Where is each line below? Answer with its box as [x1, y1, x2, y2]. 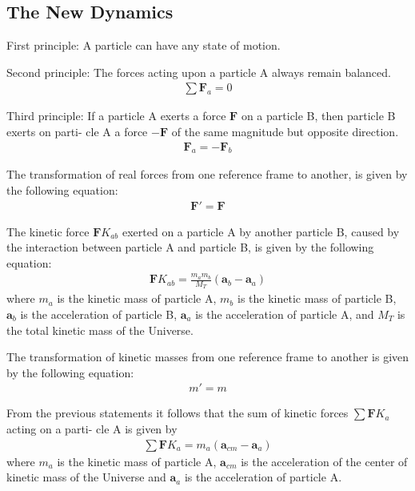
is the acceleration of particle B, [20, 306, 178, 323]
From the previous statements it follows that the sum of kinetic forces [6, 404, 349, 421]
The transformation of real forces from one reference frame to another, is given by [6, 166, 408, 183]
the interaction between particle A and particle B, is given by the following [6, 239, 374, 256]
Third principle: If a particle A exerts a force [6, 107, 226, 124]
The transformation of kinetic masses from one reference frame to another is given [6, 348, 409, 365]
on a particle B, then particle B [241, 107, 396, 124]
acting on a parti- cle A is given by [6, 421, 178, 437]
